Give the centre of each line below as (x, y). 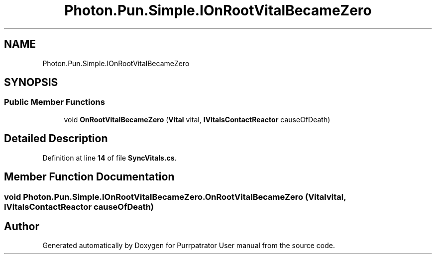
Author (22, 226)
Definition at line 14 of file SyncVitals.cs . (109, 158)
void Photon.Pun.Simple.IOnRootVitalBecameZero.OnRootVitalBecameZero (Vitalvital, (175, 197)
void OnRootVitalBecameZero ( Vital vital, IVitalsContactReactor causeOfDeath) (197, 119)
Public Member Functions (54, 102)
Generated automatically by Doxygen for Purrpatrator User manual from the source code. (189, 246)
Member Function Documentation (89, 177)
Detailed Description (56, 139)
